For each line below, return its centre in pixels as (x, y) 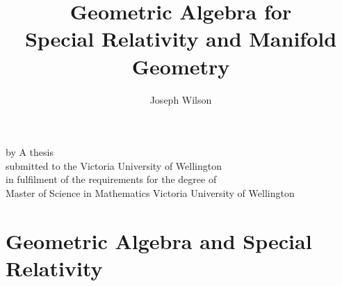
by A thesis (30, 152)
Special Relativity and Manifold (181, 39)
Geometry (181, 66)
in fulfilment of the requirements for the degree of (111, 179)
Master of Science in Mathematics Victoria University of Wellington (150, 192)
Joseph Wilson (181, 99)
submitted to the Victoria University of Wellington (114, 165)
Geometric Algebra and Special (159, 240)
